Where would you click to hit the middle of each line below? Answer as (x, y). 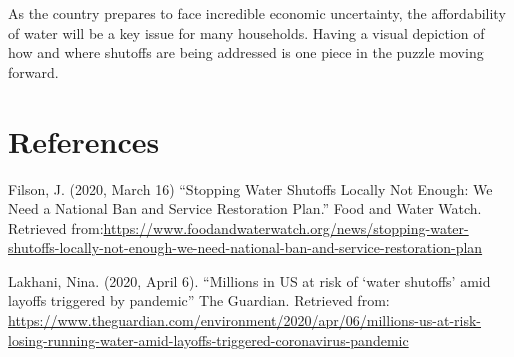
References (84, 140)
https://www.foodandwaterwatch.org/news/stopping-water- (286, 227)
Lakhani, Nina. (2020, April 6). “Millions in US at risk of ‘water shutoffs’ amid (249, 280)
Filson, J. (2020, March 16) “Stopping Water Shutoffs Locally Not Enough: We (250, 188)
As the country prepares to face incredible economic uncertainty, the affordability (257, 13)
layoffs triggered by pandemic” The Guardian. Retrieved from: (199, 300)
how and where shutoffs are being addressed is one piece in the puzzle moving (246, 52)
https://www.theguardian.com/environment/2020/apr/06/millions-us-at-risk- (245, 320)
